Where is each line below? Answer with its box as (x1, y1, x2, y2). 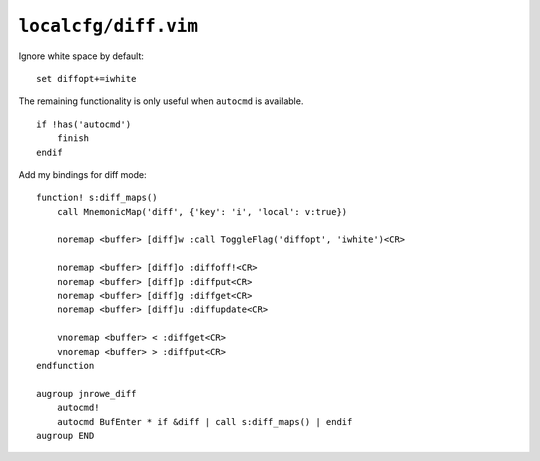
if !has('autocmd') (36, 118, 132, 130)
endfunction (36, 360, 95, 371)
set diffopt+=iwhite (36, 73, 137, 84)
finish (56, 133, 90, 144)
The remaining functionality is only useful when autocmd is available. (18, 95, 304, 107)
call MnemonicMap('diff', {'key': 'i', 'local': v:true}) (56, 206, 348, 217)
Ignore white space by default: (18, 50, 145, 62)
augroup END (36, 430, 95, 441)
